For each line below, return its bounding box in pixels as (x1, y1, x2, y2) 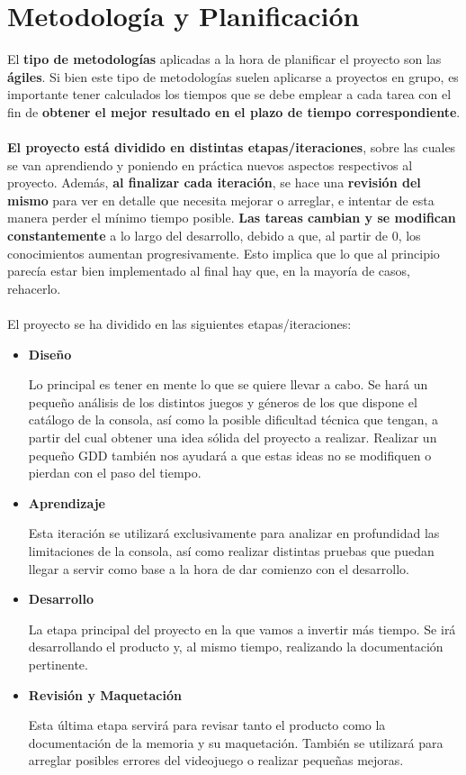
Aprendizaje (28, 493, 106, 512)
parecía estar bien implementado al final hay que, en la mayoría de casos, (7, 261, 410, 280)
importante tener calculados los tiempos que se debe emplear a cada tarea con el (7, 85, 452, 104)
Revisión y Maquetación (28, 685, 182, 704)
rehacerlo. (7, 278, 61, 297)
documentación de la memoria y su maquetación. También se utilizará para (28, 733, 444, 752)
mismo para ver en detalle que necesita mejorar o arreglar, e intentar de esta (7, 190, 435, 209)
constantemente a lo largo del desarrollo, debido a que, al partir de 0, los (7, 226, 421, 245)
